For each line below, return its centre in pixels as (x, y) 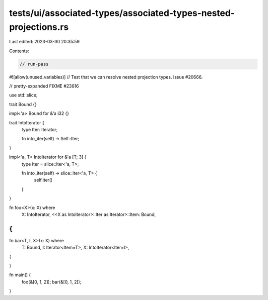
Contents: (19, 51)
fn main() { (20, 275)
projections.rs (39, 27)
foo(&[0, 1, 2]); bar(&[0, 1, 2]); (51, 282)
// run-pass (34, 64)
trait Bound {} (23, 104)
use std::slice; (23, 95)
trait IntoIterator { (27, 122)
